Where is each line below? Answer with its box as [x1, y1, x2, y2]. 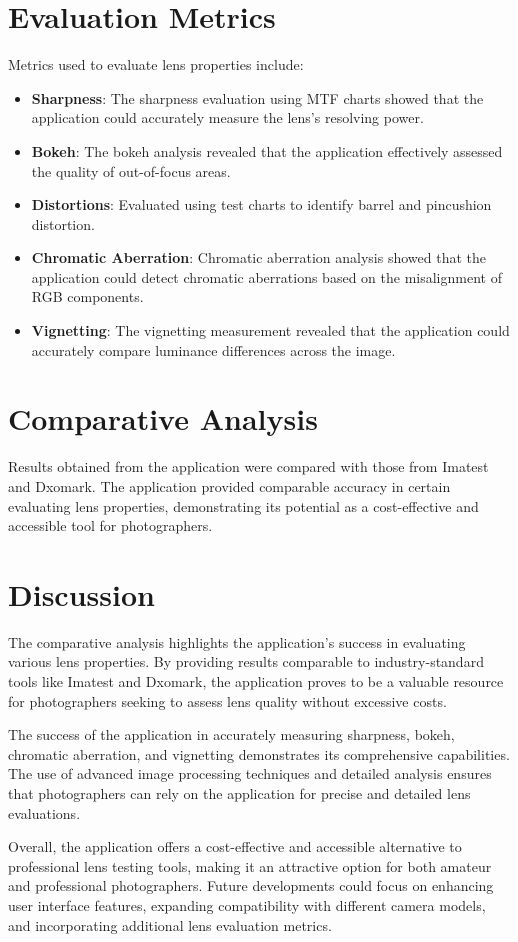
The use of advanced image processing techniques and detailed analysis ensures [8, 763, 492, 784]
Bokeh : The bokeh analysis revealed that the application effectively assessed [31, 140, 503, 161]
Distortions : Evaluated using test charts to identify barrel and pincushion [31, 194, 492, 215]
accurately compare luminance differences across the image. [31, 339, 396, 360]
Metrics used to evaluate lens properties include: [8, 54, 304, 75]
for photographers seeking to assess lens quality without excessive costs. [8, 690, 447, 711]
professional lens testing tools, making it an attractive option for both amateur [8, 855, 492, 876]
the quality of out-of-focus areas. [31, 160, 231, 181]
